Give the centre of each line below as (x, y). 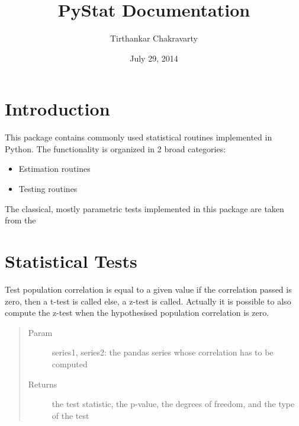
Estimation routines (54, 169)
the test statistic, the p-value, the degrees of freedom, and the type (173, 404)
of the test (70, 415)
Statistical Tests (71, 261)
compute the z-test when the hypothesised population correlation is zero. (137, 313)
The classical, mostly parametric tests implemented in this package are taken (144, 208)
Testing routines (48, 189)
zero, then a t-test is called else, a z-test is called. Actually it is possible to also (148, 301)
